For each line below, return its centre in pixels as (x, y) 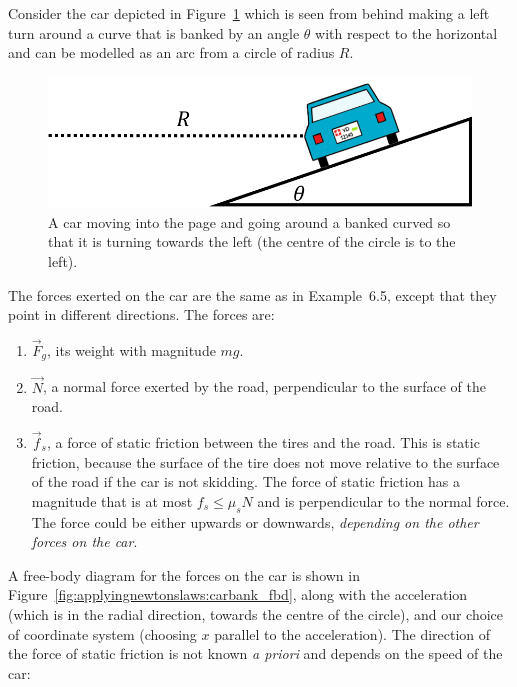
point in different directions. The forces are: (141, 314)
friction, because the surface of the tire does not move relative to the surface (265, 461)
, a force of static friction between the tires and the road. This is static (263, 442)
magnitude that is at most (112, 500)
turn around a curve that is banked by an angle (154, 32)
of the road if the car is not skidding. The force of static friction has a (246, 481)
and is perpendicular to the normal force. (383, 500)
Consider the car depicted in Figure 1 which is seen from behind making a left (249, 13)
